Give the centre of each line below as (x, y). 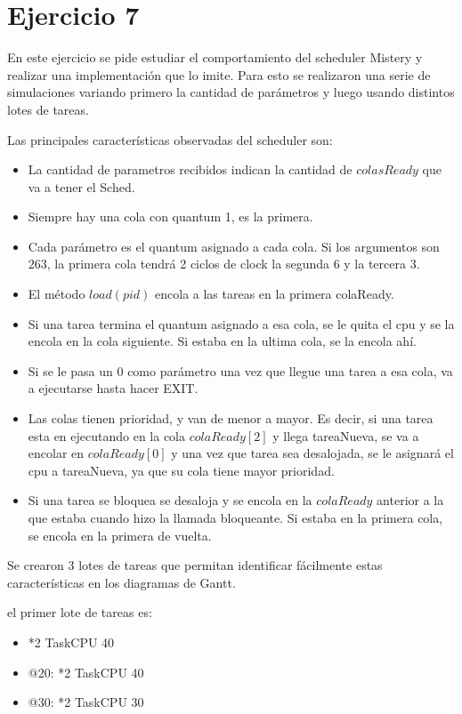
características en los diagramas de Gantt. (122, 582)
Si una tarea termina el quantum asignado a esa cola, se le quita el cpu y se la (241, 323)
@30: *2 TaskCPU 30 (86, 702)
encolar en (56, 453)
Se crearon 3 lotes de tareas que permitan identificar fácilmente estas (195, 565)
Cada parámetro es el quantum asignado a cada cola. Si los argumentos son (234, 246)
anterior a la (410, 500)
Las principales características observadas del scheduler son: (170, 139)
